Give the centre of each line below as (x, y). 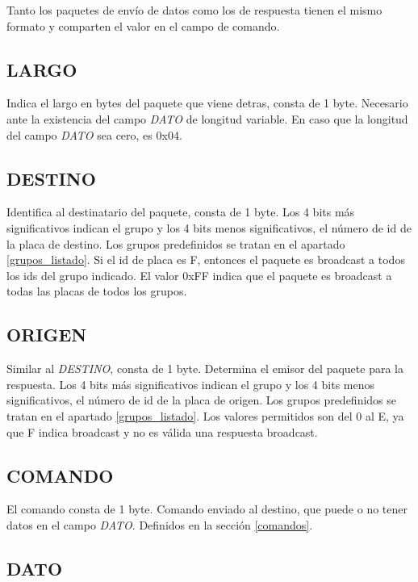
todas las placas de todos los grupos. (97, 291)
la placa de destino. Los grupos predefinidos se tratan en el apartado (176, 243)
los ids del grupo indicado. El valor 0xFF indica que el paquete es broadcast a (199, 275)
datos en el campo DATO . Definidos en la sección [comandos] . (160, 524)
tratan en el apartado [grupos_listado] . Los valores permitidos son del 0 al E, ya (205, 415)
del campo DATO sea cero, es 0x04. (94, 134)
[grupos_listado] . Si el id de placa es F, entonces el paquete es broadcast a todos (206, 260)
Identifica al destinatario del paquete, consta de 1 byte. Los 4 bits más (181, 212)
